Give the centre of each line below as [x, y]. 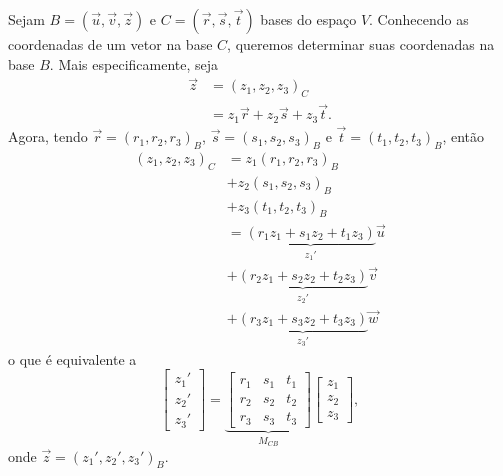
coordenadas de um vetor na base [110, 44]
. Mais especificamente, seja [134, 63]
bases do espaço [308, 19]
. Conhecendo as [419, 19]
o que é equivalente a [72, 358]
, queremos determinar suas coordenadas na [361, 44]
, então [463, 136]
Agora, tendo [48, 136]
